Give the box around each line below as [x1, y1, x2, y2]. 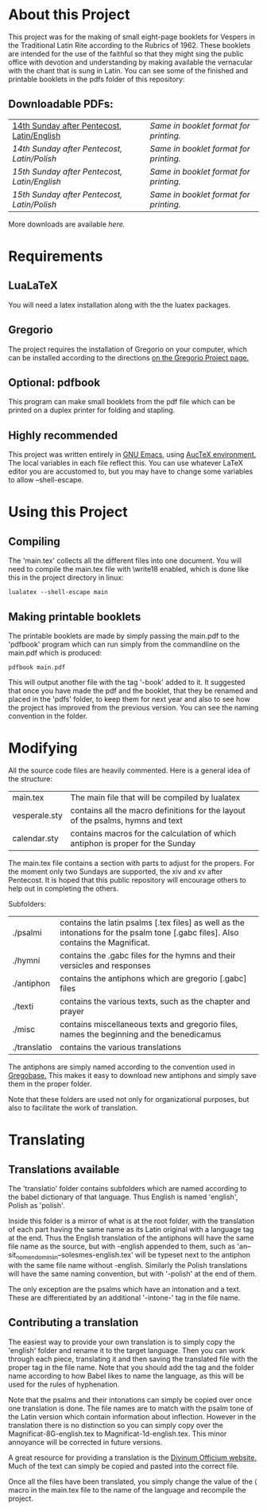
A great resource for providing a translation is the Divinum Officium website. [8, 1453, 257, 1462]
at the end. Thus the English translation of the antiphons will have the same [8, 1233, 254, 1242]
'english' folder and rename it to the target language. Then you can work [8, 1345, 246, 1355]
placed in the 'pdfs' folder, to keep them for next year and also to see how [8, 695, 250, 703]
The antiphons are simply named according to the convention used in [8, 1062, 236, 1072]
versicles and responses [59, 959, 151, 970]
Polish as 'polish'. [8, 1200, 65, 1210]
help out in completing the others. [8, 883, 119, 893]
